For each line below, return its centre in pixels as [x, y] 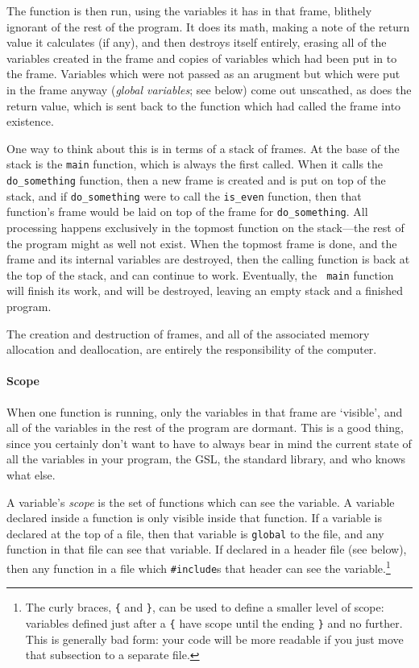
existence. [30, 121]
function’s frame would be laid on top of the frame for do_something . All [187, 212]
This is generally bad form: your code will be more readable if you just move [214, 639]
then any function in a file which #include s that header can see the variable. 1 [199, 566]
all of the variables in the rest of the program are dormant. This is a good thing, [205, 427]
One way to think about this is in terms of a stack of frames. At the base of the [203, 148]
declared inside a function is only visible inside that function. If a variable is [195, 518]
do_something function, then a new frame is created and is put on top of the [196, 180]
